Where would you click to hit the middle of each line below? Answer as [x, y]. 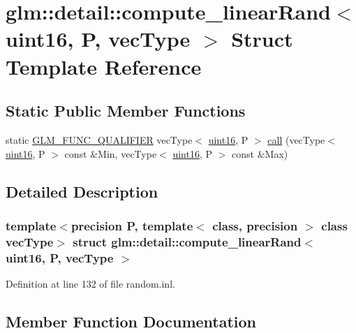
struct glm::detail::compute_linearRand [187, 241]
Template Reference [104, 66]
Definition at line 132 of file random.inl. [90, 283]
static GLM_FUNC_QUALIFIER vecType [99, 139]
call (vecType [296, 139]
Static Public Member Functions [126, 111]
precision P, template [132, 225]
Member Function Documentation [131, 321]
